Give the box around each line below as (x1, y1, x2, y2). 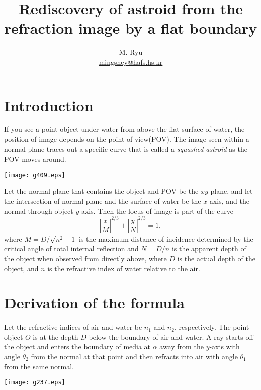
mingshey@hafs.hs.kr (99, 56, 163, 67)
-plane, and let (208, 186, 253, 196)
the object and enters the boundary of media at (4, 341, 151, 352)
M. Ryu (119, 47, 143, 57)
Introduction (4, 95, 94, 115)
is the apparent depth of (171, 243, 246, 254)
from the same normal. (4, 361, 74, 371)
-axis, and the (207, 196, 249, 206)
